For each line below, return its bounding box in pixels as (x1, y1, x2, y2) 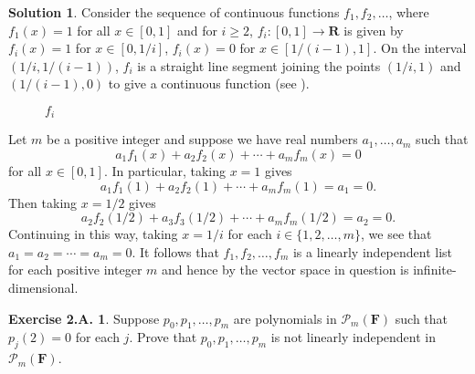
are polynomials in (233, 308, 337, 327)
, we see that (361, 224, 432, 244)
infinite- (413, 260, 457, 279)
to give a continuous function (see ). (108, 74, 310, 93)
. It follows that (132, 242, 219, 261)
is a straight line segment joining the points (137, 56, 381, 75)
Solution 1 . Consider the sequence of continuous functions (8, 3, 340, 21)
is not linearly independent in (270, 327, 436, 347)
